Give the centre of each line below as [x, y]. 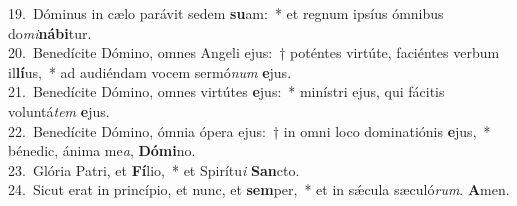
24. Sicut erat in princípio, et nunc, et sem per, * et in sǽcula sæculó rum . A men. [259, 189]
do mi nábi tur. [50, 32]
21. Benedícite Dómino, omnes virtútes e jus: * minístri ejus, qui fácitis [226, 91]
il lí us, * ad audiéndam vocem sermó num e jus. [150, 71]
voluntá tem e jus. [59, 110]
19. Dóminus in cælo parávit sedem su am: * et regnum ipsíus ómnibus [226, 13]
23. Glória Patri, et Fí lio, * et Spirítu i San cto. [154, 169]
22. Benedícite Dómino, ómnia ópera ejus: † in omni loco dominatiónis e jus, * [249, 130]
